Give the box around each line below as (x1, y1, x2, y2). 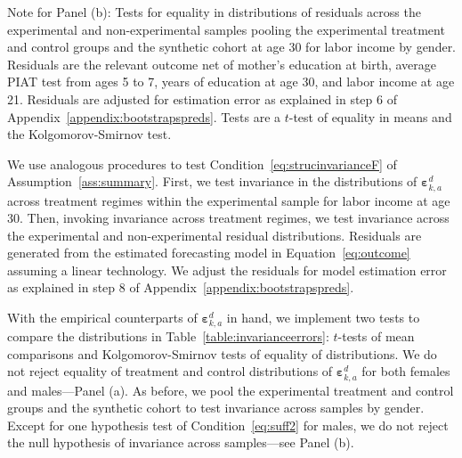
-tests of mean (337, 327, 415, 346)
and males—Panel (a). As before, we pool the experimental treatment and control (7, 380, 454, 399)
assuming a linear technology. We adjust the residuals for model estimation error (7, 260, 447, 279)
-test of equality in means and (288, 107, 452, 126)
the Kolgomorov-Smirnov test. (7, 125, 172, 143)
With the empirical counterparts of (7, 308, 198, 327)
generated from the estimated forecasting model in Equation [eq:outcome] (7, 243, 410, 262)
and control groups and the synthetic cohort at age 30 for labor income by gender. (7, 37, 457, 56)
